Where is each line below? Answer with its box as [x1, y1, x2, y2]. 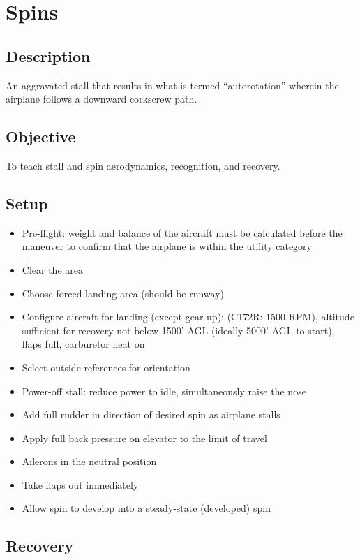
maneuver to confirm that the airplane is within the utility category [22, 239, 312, 253]
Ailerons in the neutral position [22, 454, 157, 469]
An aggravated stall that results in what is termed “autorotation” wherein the [6, 78, 339, 92]
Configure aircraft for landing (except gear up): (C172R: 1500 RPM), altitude [22, 309, 354, 324]
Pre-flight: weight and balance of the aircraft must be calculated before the [22, 225, 343, 240]
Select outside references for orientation [22, 360, 190, 374]
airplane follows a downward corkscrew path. [6, 91, 197, 106]
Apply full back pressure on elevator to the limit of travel [22, 430, 267, 445]
